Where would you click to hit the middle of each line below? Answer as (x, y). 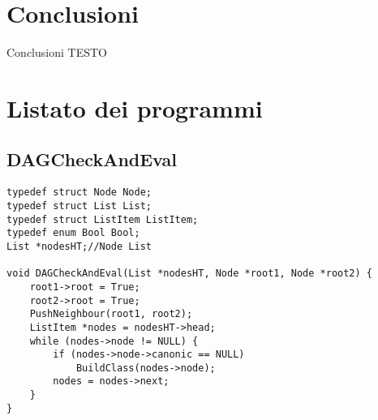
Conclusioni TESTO (57, 52)
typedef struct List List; (79, 206)
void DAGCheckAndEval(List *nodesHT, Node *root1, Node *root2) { (190, 274)
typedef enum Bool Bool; (73, 233)
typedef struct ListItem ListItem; (103, 219)
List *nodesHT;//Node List (79, 246)
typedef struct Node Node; (79, 193)
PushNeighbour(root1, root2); (111, 314)
